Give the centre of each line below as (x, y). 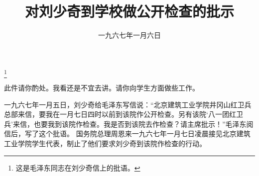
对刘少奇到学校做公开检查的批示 (129, 11)
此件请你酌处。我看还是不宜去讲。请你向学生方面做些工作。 (102, 88)
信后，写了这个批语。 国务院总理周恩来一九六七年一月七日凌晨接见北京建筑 (127, 133)
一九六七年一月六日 (129, 35)
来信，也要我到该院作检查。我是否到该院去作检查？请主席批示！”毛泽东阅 (133, 124)
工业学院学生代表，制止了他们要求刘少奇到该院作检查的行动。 (105, 143)
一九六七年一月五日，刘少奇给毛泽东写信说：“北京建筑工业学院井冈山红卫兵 (128, 104)
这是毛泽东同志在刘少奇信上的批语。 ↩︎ (78, 167)
